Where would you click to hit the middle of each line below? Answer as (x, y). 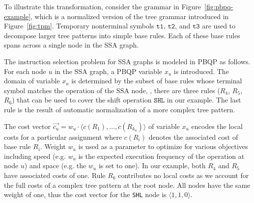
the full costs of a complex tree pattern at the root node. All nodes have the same (127, 185)
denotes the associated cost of (193, 137)
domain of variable (32, 81)
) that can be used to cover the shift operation (82, 100)
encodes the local (217, 126)
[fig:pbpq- (219, 6)
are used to (219, 26)
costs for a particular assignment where (63, 137)
